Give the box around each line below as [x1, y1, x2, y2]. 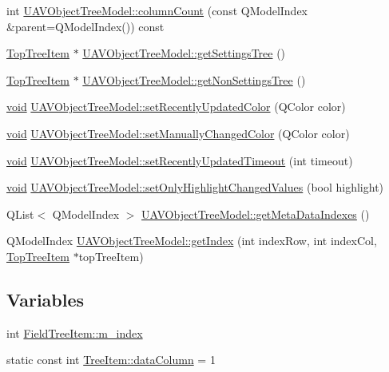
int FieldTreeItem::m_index [6, 324, 143, 341]
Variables [6, 287, 85, 311]
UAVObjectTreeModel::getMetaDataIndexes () [141, 205, 370, 222]
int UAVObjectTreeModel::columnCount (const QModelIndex [6, 2, 308, 18]
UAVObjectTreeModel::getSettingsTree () [82, 45, 286, 61]
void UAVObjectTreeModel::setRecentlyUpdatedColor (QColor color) [6, 98, 346, 115]
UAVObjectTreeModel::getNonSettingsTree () [82, 71, 306, 88]
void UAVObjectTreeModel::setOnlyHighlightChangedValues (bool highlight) [6, 179, 384, 196]
